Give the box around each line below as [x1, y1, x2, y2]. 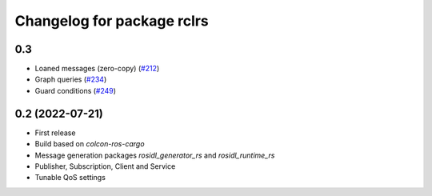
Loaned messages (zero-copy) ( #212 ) [34, 64, 160, 74]
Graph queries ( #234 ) [34, 74, 107, 84]
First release [34, 128, 76, 138]
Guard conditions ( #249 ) [34, 86, 116, 95]
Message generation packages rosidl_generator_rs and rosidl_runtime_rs [34, 150, 275, 160]
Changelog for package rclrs [14, 12, 210, 30]
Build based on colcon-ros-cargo [34, 139, 145, 149]
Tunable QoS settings [34, 173, 106, 182]
